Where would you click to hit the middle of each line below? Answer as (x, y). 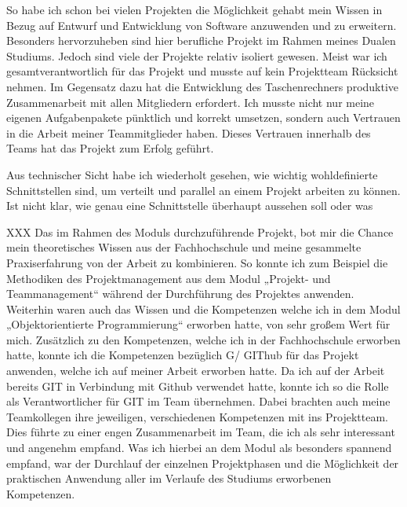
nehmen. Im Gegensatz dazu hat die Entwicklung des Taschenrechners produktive (203, 86)
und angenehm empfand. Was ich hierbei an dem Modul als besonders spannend (199, 448)
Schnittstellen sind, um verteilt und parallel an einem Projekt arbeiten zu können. (203, 190)
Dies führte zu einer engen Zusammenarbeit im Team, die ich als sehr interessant (201, 432)
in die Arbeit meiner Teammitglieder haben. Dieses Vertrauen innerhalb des (189, 132)
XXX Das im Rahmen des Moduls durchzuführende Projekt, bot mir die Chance (200, 231)
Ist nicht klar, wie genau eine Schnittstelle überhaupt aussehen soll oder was (190, 206)
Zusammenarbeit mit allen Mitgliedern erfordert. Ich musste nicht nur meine (191, 102)
